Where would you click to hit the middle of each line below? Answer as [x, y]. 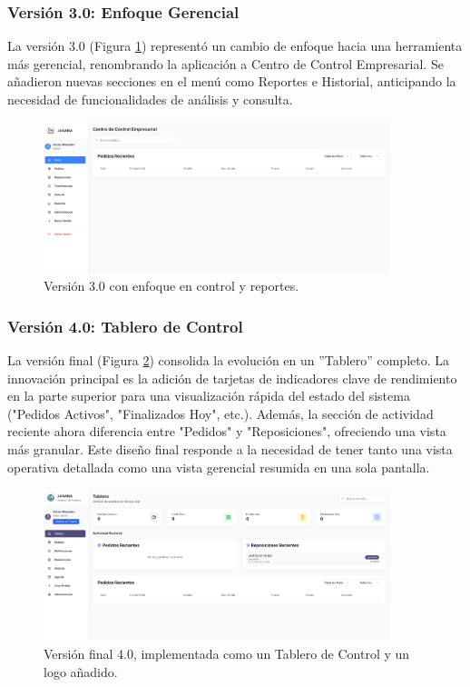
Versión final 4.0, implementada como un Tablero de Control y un [227, 653]
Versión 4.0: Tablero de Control [125, 326]
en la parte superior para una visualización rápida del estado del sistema [209, 396]
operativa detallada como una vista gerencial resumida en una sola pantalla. [219, 467]
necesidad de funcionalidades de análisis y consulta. [150, 99]
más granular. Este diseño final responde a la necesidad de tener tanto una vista [230, 449]
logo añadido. [81, 671]
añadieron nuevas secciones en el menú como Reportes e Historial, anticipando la [232, 81]
